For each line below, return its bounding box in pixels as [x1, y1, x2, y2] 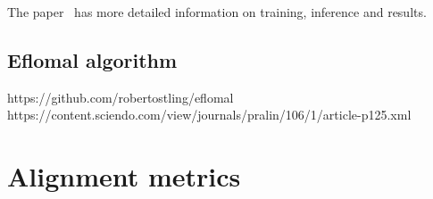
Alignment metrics [7, 158, 241, 195]
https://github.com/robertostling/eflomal [7, 87, 234, 106]
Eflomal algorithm [7, 46, 178, 73]
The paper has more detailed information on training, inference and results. [7, 3, 427, 21]
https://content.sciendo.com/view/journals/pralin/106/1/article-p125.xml [7, 105, 412, 124]
